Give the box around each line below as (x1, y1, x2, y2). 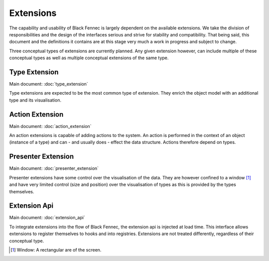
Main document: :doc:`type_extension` (9, 81, 88, 87)
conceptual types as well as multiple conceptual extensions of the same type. (9, 55, 169, 61)
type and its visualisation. (9, 97, 62, 103)
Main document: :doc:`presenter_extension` (9, 165, 99, 171)
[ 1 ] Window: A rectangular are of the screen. (10, 247, 102, 253)
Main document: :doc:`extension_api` (9, 215, 85, 221)
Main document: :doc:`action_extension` (9, 123, 92, 129)
